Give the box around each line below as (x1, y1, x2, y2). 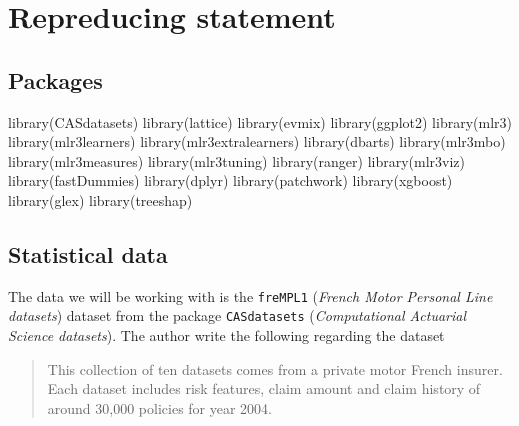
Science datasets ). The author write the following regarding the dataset (8, 325, 445, 346)
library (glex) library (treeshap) (8, 189, 193, 210)
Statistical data (8, 238, 168, 269)
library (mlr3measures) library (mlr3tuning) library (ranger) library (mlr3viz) (8, 150, 466, 171)
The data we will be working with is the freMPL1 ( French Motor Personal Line (8, 285, 493, 306)
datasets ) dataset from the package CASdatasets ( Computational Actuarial (8, 305, 466, 326)
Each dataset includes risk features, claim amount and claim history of (47, 378, 481, 399)
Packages (8, 64, 103, 95)
